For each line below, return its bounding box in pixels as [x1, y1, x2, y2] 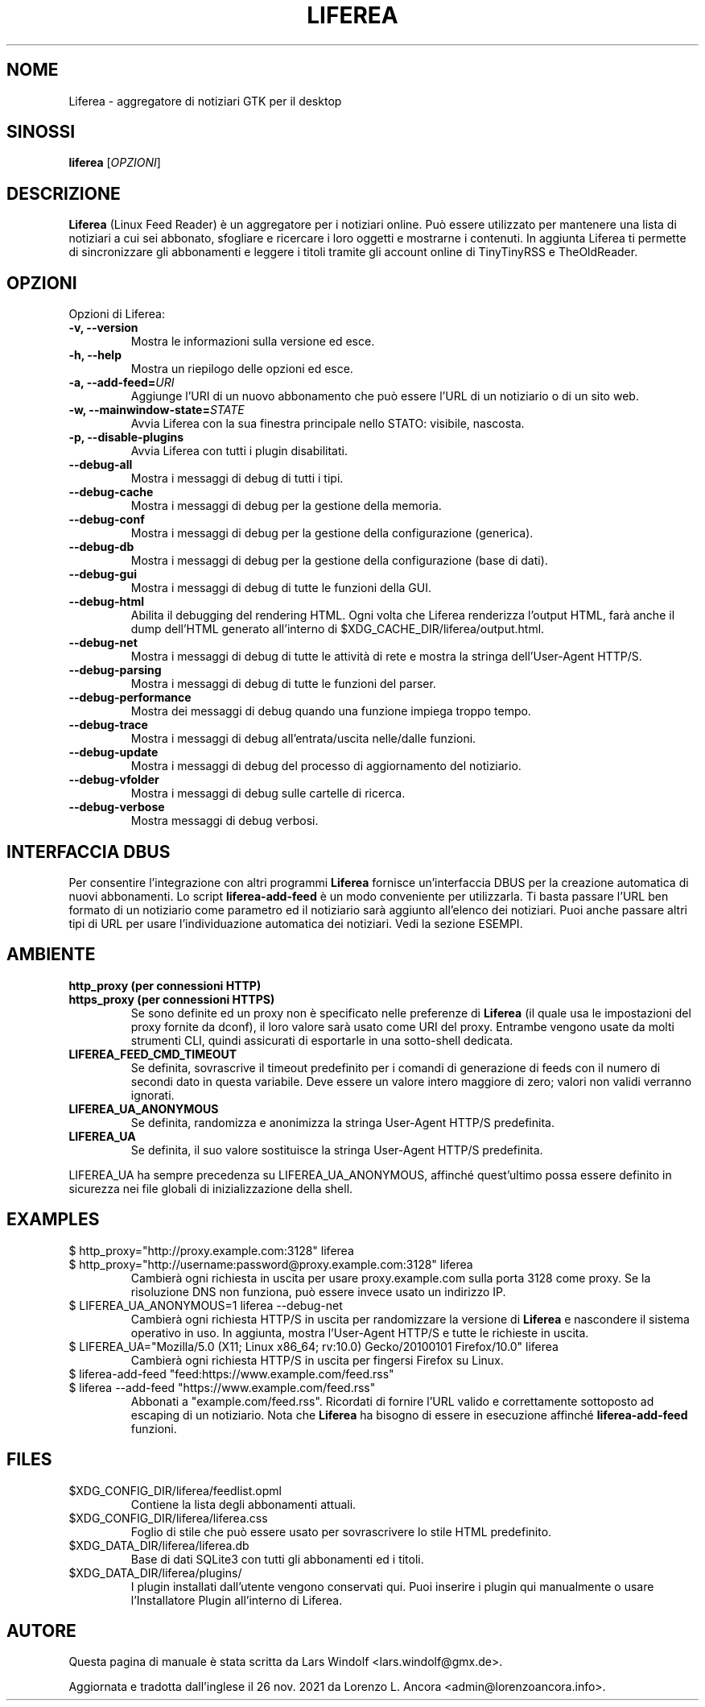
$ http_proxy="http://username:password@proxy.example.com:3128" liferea [68, 1257, 473, 1271]
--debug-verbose [68, 800, 165, 814]
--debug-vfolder [68, 773, 159, 787]
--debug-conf [68, 512, 145, 527]
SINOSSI [6, 122, 76, 143]
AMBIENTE [6, 944, 96, 965]
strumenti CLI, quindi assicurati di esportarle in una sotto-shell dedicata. [130, 1033, 513, 1047]
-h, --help [68, 348, 122, 363]
